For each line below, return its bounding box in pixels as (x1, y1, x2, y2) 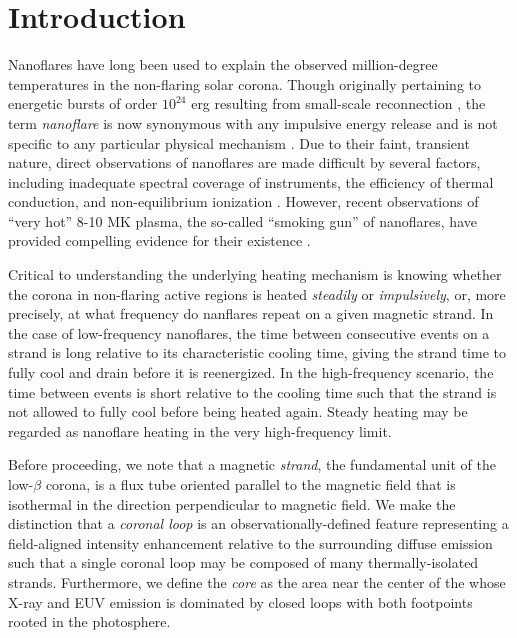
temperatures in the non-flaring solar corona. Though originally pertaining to (8, 73, 482, 94)
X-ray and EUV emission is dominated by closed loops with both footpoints (8, 591, 473, 612)
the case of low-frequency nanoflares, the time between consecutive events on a (8, 322, 490, 343)
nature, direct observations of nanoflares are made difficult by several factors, (8, 152, 481, 173)
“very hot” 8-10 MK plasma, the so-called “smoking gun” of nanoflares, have (8, 210, 477, 231)
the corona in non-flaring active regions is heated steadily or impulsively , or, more (8, 283, 506, 304)
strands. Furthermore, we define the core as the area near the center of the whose (8, 571, 506, 592)
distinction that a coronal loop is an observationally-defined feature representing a (8, 513, 509, 534)
